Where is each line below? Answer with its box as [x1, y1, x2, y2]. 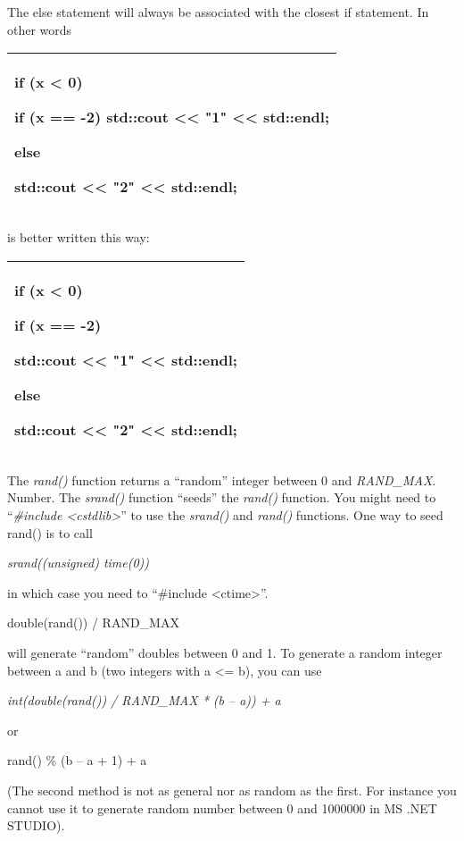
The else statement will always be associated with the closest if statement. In [7, 3, 429, 21]
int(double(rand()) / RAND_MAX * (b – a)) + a [7, 691, 281, 710]
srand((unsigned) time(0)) [7, 553, 150, 572]
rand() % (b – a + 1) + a [7, 751, 147, 770]
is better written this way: [7, 228, 150, 247]
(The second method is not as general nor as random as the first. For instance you [7, 780, 457, 799]
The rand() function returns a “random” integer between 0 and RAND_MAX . [7, 470, 436, 489]
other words [7, 20, 72, 38]
